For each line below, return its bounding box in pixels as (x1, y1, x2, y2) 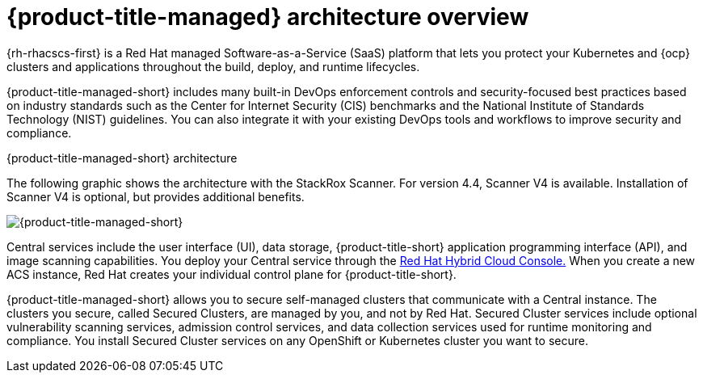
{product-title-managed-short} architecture (6, 150, 238, 165)
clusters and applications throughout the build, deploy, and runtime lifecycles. (6, 59, 420, 74)
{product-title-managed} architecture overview (6, 3, 529, 31)
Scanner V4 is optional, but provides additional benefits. (6, 189, 305, 204)
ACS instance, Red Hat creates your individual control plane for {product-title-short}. (6, 267, 457, 281)
